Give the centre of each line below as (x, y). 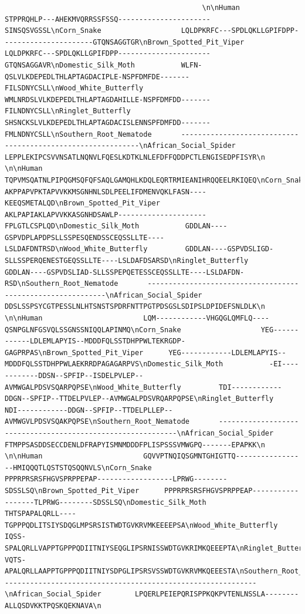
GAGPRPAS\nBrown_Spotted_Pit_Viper (74, 352)
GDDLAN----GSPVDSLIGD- (229, 249)
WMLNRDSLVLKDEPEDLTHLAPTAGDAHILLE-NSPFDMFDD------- (108, 99)
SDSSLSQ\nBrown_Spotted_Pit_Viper (72, 490)
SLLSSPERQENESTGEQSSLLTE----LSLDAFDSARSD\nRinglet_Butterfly (127, 261)
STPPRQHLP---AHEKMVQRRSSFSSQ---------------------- (108, 19)
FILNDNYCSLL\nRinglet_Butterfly (68, 111)
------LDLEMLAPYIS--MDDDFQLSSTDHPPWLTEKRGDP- (95, 341)
